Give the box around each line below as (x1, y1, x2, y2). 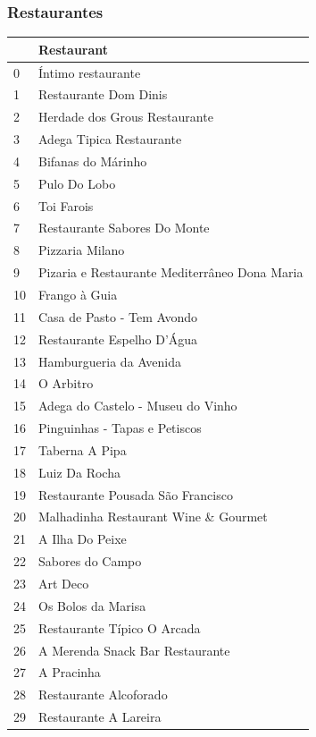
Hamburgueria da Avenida (38, 352, 181, 370)
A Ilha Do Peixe (38, 529, 127, 548)
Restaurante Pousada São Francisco (38, 485, 233, 504)
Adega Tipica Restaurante (38, 130, 182, 148)
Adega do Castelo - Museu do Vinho (38, 396, 237, 415)
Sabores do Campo (38, 552, 142, 571)
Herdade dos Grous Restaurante (38, 107, 213, 126)
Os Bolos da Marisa (38, 596, 146, 614)
